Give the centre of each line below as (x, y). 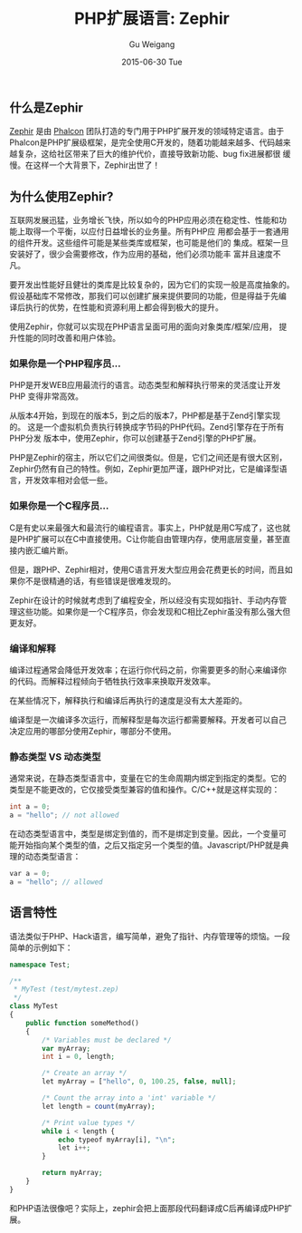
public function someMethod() (83, 1023)
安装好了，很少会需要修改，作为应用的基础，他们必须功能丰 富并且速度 (141, 254)
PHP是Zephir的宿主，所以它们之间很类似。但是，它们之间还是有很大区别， (148, 458)
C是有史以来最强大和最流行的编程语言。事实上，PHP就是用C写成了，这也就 (150, 528)
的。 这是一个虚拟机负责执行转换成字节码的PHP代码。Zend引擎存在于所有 (147, 427)
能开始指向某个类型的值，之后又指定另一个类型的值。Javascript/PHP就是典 (149, 845)
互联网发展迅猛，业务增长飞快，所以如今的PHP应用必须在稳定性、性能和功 (148, 220)
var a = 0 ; (30, 874)
